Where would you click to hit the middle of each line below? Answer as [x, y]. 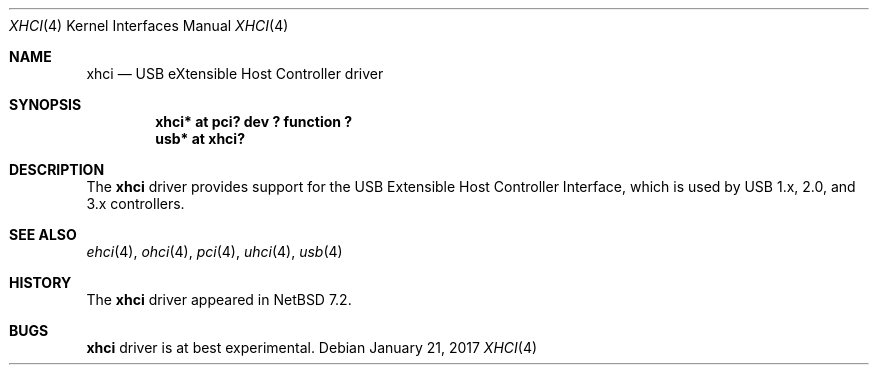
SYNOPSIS [45, 104]
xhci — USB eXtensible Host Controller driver [235, 73]
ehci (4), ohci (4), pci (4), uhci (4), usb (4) [214, 251]
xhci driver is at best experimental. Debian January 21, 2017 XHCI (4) [312, 347]
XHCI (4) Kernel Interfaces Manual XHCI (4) [149, 25]
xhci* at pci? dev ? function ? [254, 121]
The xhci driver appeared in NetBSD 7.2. [219, 299]
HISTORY [40, 282]
